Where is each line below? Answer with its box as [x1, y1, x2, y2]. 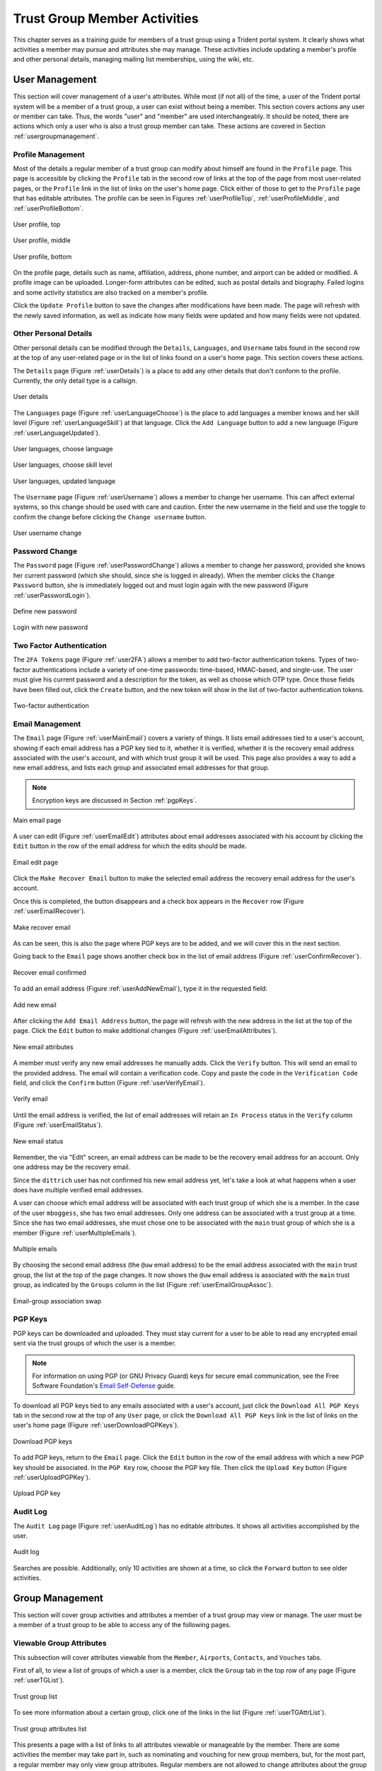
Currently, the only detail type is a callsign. [13, 376, 137, 385]
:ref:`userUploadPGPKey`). [13, 1473, 91, 1482]
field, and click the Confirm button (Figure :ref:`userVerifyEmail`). [13, 1078, 205, 1087]
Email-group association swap [13, 1296, 102, 1305]
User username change [13, 528, 82, 538]
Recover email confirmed [13, 968, 86, 977]
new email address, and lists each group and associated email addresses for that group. [13, 764, 270, 772]
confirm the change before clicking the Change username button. [13, 512, 207, 521]
